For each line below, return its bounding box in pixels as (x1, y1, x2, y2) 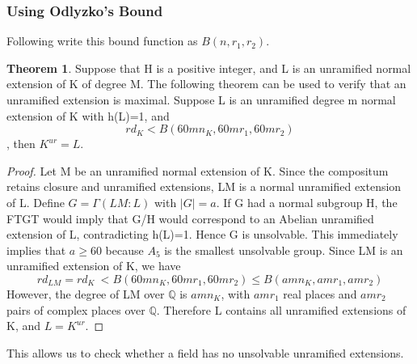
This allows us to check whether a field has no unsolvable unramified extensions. (6, 344, 404, 361)
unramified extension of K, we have (6, 257, 181, 274)
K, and (6, 317, 41, 334)
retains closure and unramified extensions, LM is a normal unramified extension (6, 178, 402, 195)
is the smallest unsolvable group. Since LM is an (164, 241, 403, 258)
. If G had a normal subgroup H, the (216, 193, 398, 210)
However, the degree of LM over (6, 285, 165, 302)
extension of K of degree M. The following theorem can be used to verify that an (6, 75, 406, 92)
